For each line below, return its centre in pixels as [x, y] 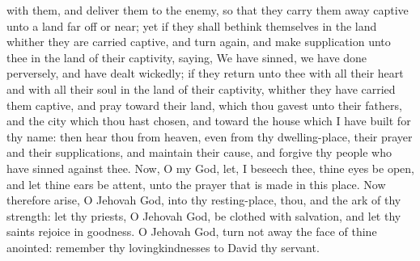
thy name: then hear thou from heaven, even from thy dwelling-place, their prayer [210, 136]
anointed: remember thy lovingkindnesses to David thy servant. [163, 247]
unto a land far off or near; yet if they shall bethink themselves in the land [192, 25]
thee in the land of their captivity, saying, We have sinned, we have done [187, 57]
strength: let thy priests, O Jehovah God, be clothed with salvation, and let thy [204, 215]
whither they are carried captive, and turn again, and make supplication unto [199, 42]
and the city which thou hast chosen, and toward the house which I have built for [209, 121]
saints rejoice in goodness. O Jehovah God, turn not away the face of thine [192, 232]
